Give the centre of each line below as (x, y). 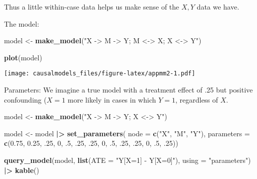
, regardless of (197, 99)
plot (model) (23, 57)
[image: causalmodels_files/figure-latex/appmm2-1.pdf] (100, 74)
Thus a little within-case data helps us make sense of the (92, 7)
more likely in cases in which (112, 99)
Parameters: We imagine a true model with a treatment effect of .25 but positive (128, 90)
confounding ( (25, 99)
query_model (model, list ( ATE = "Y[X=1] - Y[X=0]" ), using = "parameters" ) (127, 160)
